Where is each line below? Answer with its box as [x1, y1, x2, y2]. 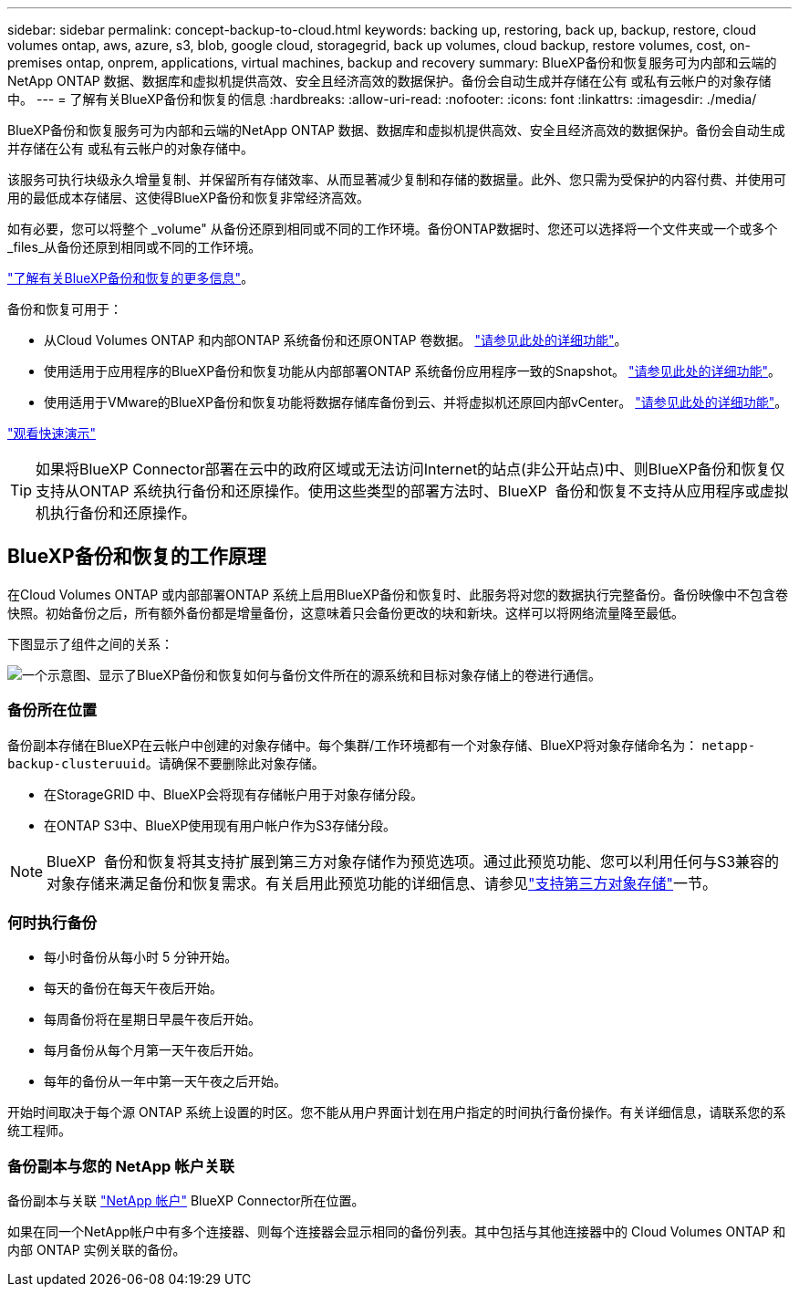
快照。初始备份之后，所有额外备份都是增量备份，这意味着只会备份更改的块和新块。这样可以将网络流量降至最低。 [7, 604, 684, 621]
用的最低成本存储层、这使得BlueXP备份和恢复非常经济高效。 [7, 190, 370, 205]
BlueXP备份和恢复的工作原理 [7, 545, 266, 569]
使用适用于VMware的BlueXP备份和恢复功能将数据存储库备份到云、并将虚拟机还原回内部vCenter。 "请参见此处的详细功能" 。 [44, 394, 788, 410]
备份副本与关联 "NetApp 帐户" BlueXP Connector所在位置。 [7, 1193, 365, 1209]
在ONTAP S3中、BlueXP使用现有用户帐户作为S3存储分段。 [44, 817, 396, 833]
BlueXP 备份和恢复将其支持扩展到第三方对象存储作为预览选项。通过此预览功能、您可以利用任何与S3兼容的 [47, 851, 780, 871]
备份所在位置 [7, 701, 98, 720]
